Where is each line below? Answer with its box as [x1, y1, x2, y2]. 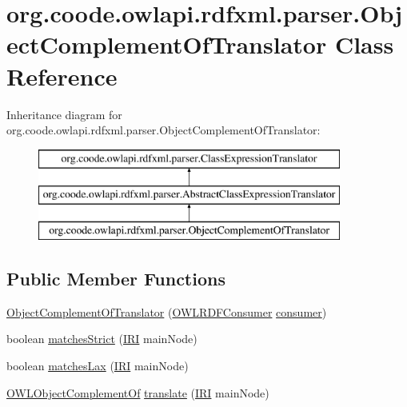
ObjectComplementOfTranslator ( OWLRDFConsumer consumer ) [6, 303, 327, 320]
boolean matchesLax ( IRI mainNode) [6, 357, 189, 374]
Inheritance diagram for [6, 106, 122, 122]
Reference [6, 59, 118, 92]
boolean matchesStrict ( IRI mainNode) [6, 330, 198, 347]
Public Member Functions [6, 266, 225, 291]
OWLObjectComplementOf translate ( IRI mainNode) [6, 384, 269, 401]
